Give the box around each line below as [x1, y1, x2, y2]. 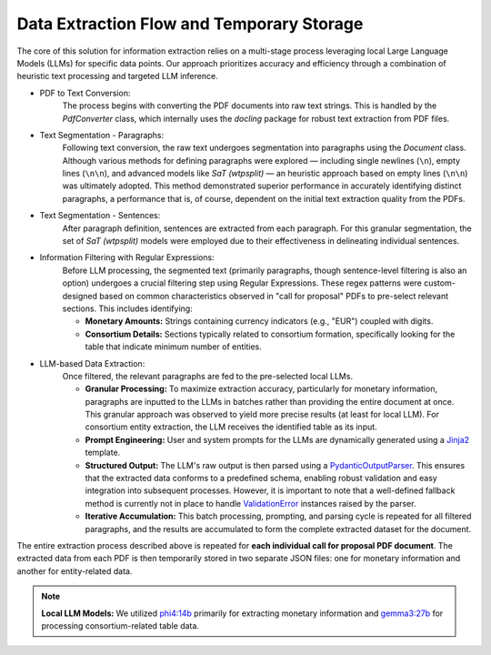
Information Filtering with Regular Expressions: [39, 252, 215, 263]
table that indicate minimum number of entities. [85, 341, 263, 352]
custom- [423, 277, 456, 288]
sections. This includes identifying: [62, 303, 193, 314]
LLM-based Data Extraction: [39, 358, 145, 368]
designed [62, 290, 98, 301]
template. [85, 447, 121, 458]
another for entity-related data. [16, 565, 133, 577]
